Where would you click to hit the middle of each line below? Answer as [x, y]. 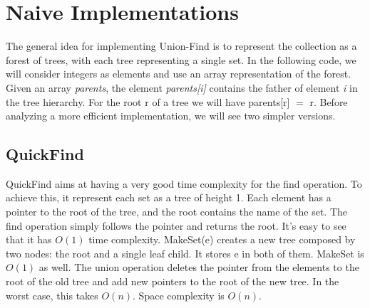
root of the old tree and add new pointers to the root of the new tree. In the [173, 281]
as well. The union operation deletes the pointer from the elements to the [199, 267]
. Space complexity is [179, 295]
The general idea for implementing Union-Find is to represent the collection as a [181, 46]
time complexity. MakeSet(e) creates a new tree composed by [222, 239]
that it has [29, 239]
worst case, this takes [52, 295]
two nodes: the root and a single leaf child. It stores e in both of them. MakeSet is [185, 253]
